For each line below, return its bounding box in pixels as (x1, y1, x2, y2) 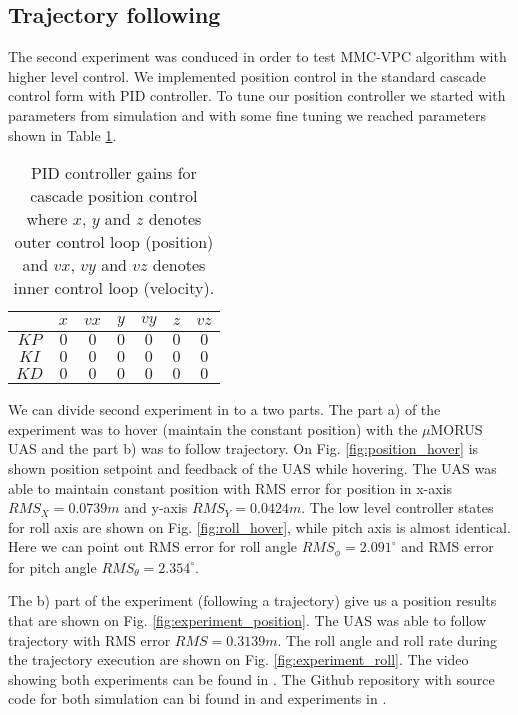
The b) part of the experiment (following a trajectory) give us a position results (8, 590, 497, 611)
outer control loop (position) (14, 230, 214, 254)
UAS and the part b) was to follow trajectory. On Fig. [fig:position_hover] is (8, 438, 479, 459)
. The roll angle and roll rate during (277, 629, 498, 650)
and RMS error (401, 536, 494, 557)
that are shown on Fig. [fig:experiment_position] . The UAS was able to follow (8, 609, 487, 630)
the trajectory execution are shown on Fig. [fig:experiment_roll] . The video (8, 649, 469, 670)
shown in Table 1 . (8, 124, 117, 145)
